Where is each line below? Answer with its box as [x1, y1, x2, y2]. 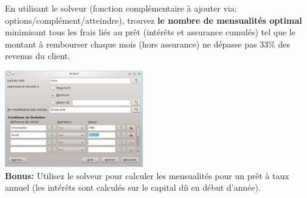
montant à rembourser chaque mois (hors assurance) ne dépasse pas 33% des [5, 37, 291, 50]
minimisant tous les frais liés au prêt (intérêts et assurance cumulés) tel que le [5, 26, 295, 38]
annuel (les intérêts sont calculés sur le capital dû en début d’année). [5, 181, 261, 194]
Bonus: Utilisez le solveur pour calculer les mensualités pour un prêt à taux [5, 169, 289, 182]
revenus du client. [5, 49, 71, 62]
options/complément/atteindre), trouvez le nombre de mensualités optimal [5, 13, 302, 26]
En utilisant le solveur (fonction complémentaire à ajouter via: [5, 2, 237, 14]
